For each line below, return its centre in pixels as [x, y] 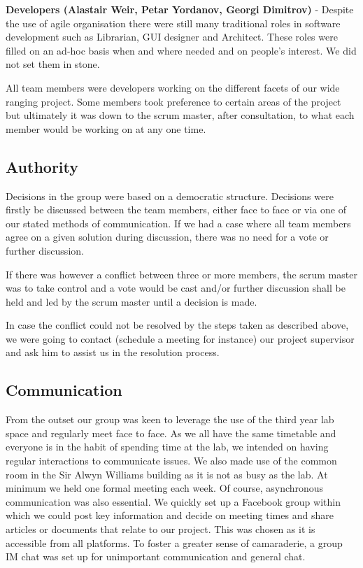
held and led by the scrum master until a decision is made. [131, 301]
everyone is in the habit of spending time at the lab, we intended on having [167, 447]
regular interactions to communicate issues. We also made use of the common [171, 461]
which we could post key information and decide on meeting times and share [170, 515]
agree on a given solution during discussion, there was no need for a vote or [167, 237]
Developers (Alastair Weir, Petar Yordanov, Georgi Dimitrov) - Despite [180, 9]
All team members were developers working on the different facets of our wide [173, 87]
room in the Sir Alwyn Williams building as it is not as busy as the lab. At [167, 474]
